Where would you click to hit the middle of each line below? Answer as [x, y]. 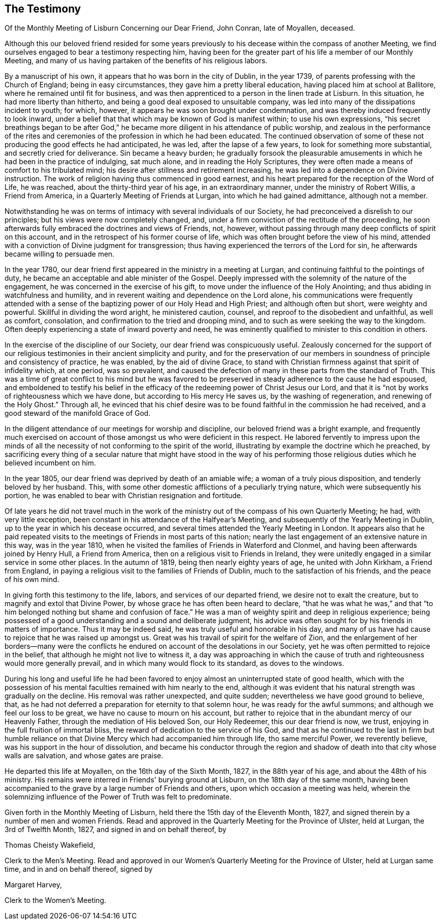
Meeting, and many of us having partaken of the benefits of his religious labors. [136, 61]
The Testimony [43, 9]
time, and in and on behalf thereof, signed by [79, 869]
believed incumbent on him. [50, 463]
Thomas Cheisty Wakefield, [50, 845]
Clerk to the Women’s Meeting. [56, 900]
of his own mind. [32, 580]
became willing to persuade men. [60, 254]
